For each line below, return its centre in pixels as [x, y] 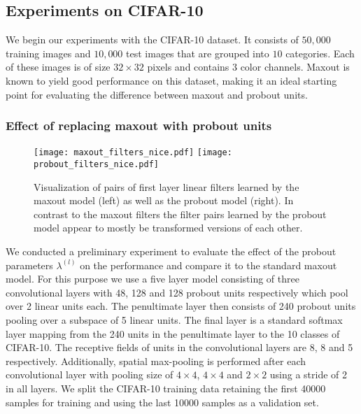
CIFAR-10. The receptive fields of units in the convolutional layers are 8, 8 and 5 [179, 347]
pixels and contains [188, 67]
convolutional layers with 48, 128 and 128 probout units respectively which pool [177, 292]
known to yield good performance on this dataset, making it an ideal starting [171, 80]
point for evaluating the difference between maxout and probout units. [157, 94]
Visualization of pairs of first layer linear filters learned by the [167, 186]
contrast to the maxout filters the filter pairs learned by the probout [180, 214]
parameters [29, 265]
